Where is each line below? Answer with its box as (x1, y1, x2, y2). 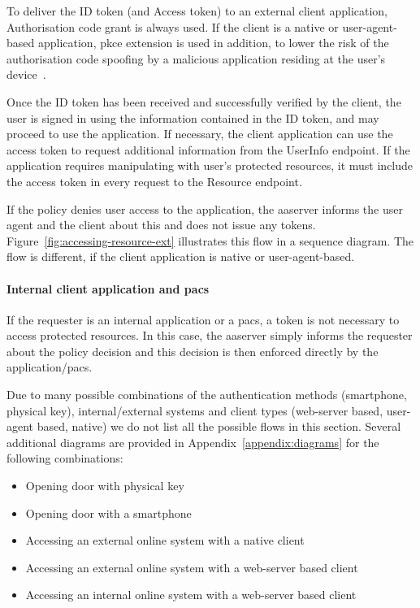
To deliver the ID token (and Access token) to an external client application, (6, 2, 388, 19)
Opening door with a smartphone (25, 504, 192, 521)
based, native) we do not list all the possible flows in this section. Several (37, 418, 401, 435)
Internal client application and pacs (6, 280, 210, 297)
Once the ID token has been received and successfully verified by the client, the (6, 93, 401, 110)
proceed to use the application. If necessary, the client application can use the (6, 125, 393, 142)
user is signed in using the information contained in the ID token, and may (6, 109, 379, 126)
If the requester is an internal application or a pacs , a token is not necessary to (6, 311, 400, 328)
